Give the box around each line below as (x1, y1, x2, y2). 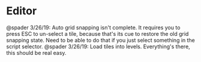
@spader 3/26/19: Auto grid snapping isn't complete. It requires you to (6, 24, 181, 31)
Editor (6, 4, 37, 18)
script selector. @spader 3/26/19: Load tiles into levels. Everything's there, (6, 43, 190, 50)
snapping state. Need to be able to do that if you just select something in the (6, 36, 195, 44)
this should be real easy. (6, 49, 67, 56)
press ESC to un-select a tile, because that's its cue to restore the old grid (6, 30, 189, 37)
